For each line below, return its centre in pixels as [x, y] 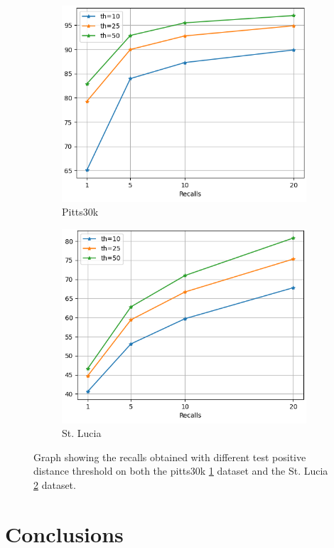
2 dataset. [55, 484]
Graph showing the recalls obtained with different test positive [170, 457]
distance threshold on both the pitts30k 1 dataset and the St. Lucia [181, 471]
